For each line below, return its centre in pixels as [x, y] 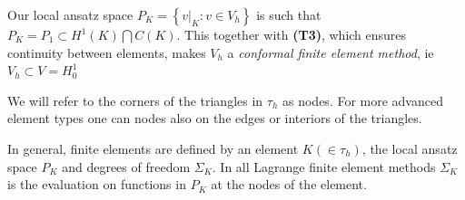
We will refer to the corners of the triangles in [135, 100]
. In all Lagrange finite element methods [324, 166]
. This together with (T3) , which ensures [292, 34]
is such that [289, 14]
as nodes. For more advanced [363, 100]
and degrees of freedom [126, 166]
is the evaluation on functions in [97, 184]
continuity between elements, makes [107, 52]
